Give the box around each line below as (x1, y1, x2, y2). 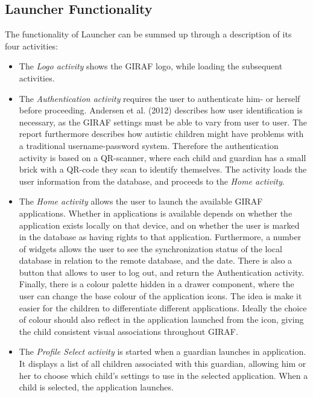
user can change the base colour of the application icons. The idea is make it (19, 290, 302, 302)
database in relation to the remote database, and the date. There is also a (19, 254, 292, 267)
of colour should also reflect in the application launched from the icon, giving (19, 313, 304, 326)
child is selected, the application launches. (19, 381, 174, 393)
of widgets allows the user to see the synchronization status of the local (19, 242, 282, 255)
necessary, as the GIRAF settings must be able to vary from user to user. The (19, 115, 308, 128)
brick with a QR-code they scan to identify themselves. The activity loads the (19, 163, 307, 176)
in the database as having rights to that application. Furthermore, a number (19, 230, 302, 243)
